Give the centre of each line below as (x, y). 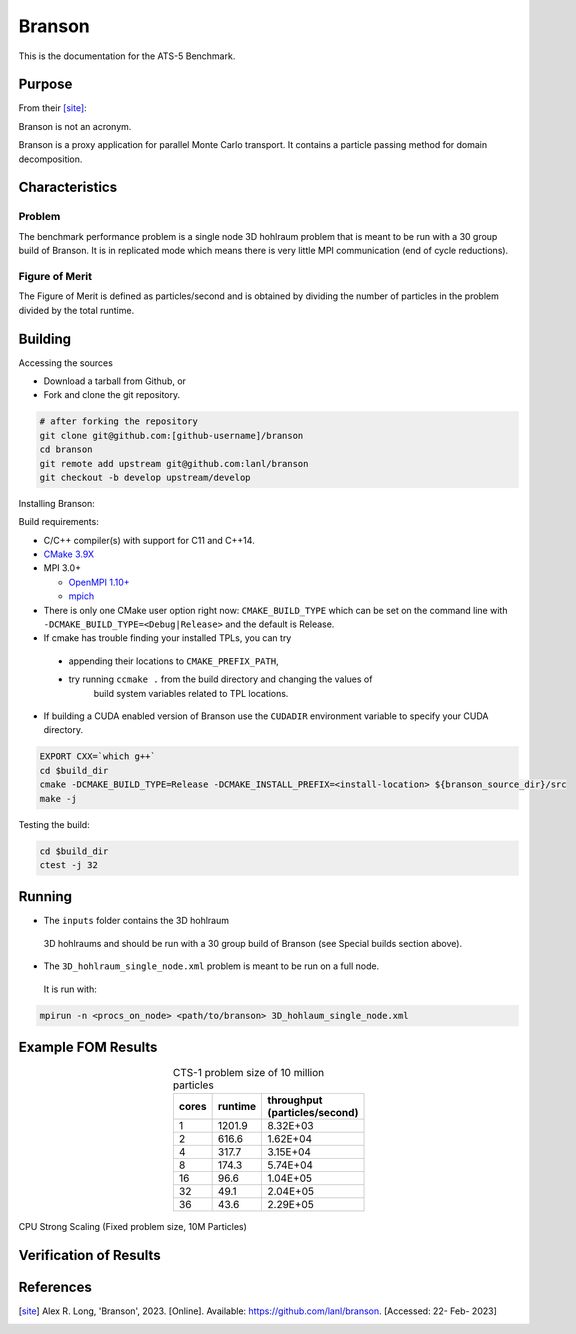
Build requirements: (58, 522)
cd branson (66, 449)
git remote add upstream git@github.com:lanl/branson (174, 463)
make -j (58, 798)
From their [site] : (52, 108)
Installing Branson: (56, 503)
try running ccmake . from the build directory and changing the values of (220, 679)
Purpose (45, 84)
